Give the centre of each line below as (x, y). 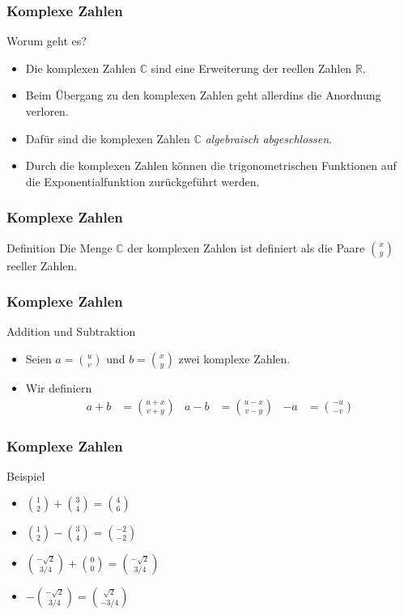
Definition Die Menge (60, 247)
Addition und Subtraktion (71, 331)
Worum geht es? (47, 41)
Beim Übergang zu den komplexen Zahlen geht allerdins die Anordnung (203, 95)
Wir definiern (59, 388)
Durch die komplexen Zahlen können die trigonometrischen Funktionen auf (211, 165)
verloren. (47, 111)
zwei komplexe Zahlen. (234, 358)
